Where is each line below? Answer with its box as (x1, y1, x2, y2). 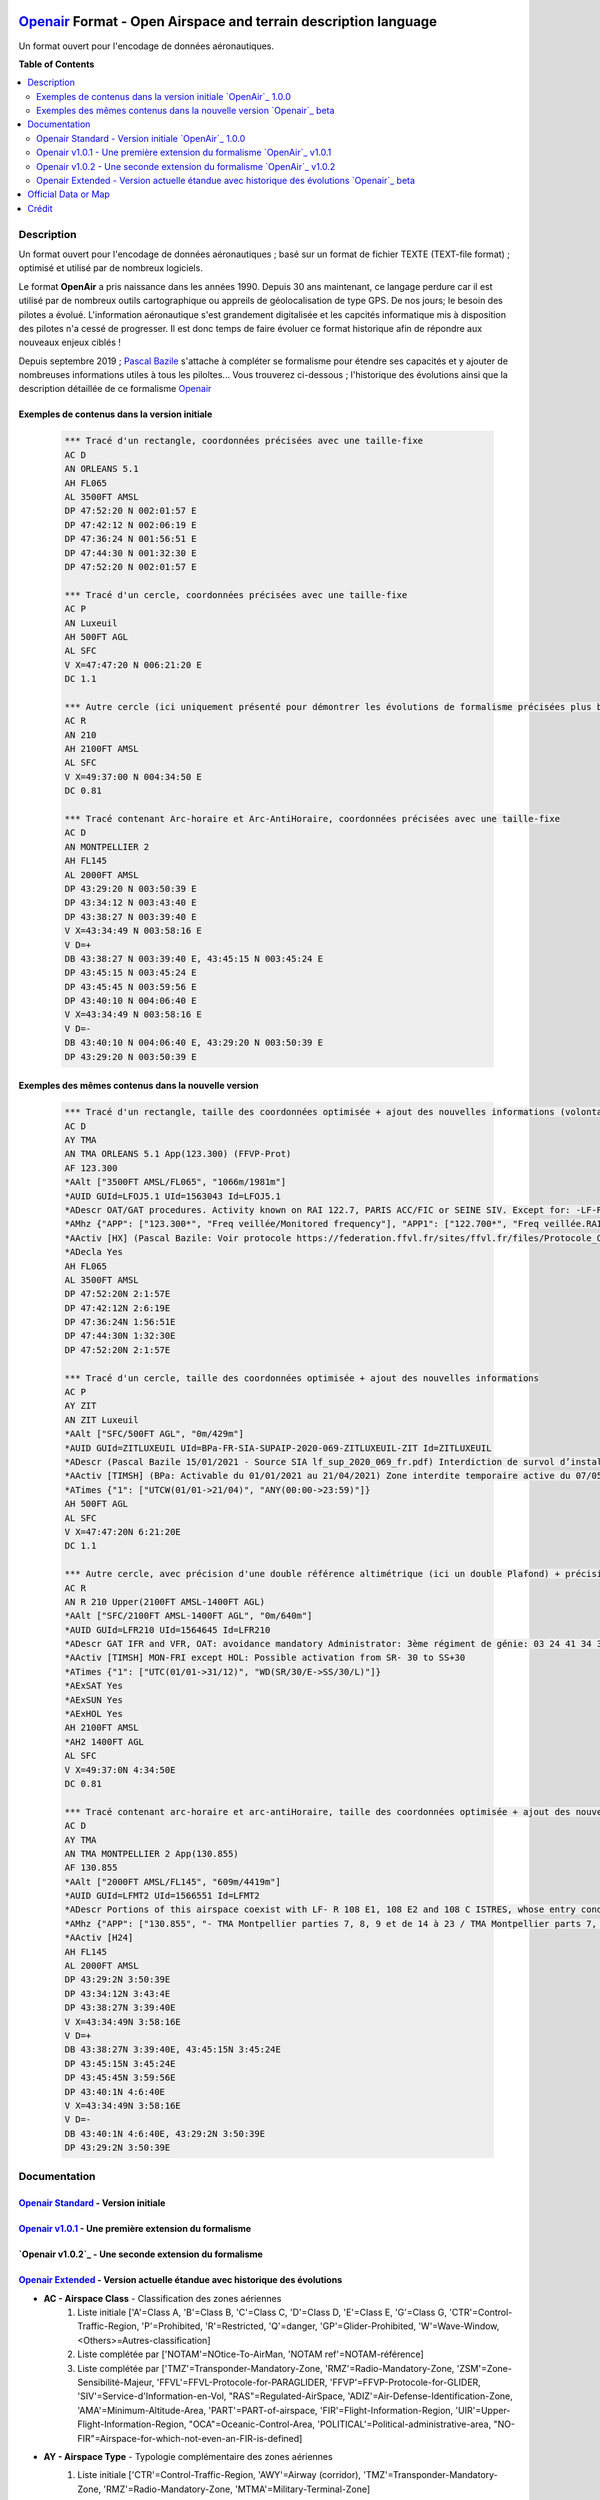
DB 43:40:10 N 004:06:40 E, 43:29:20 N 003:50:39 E (64, 1037, 324, 1049)
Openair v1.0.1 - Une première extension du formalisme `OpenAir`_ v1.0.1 (36, 146, 332, 159)
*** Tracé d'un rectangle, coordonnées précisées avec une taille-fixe (64, 435, 424, 447)
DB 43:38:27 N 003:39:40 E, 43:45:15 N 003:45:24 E (64, 953, 324, 964)
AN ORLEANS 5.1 (64, 463, 139, 475)
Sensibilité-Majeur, (77, 2376, 155, 2389)
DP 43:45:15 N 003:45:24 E (64, 967, 197, 979)
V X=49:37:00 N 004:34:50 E (64, 771, 202, 782)
